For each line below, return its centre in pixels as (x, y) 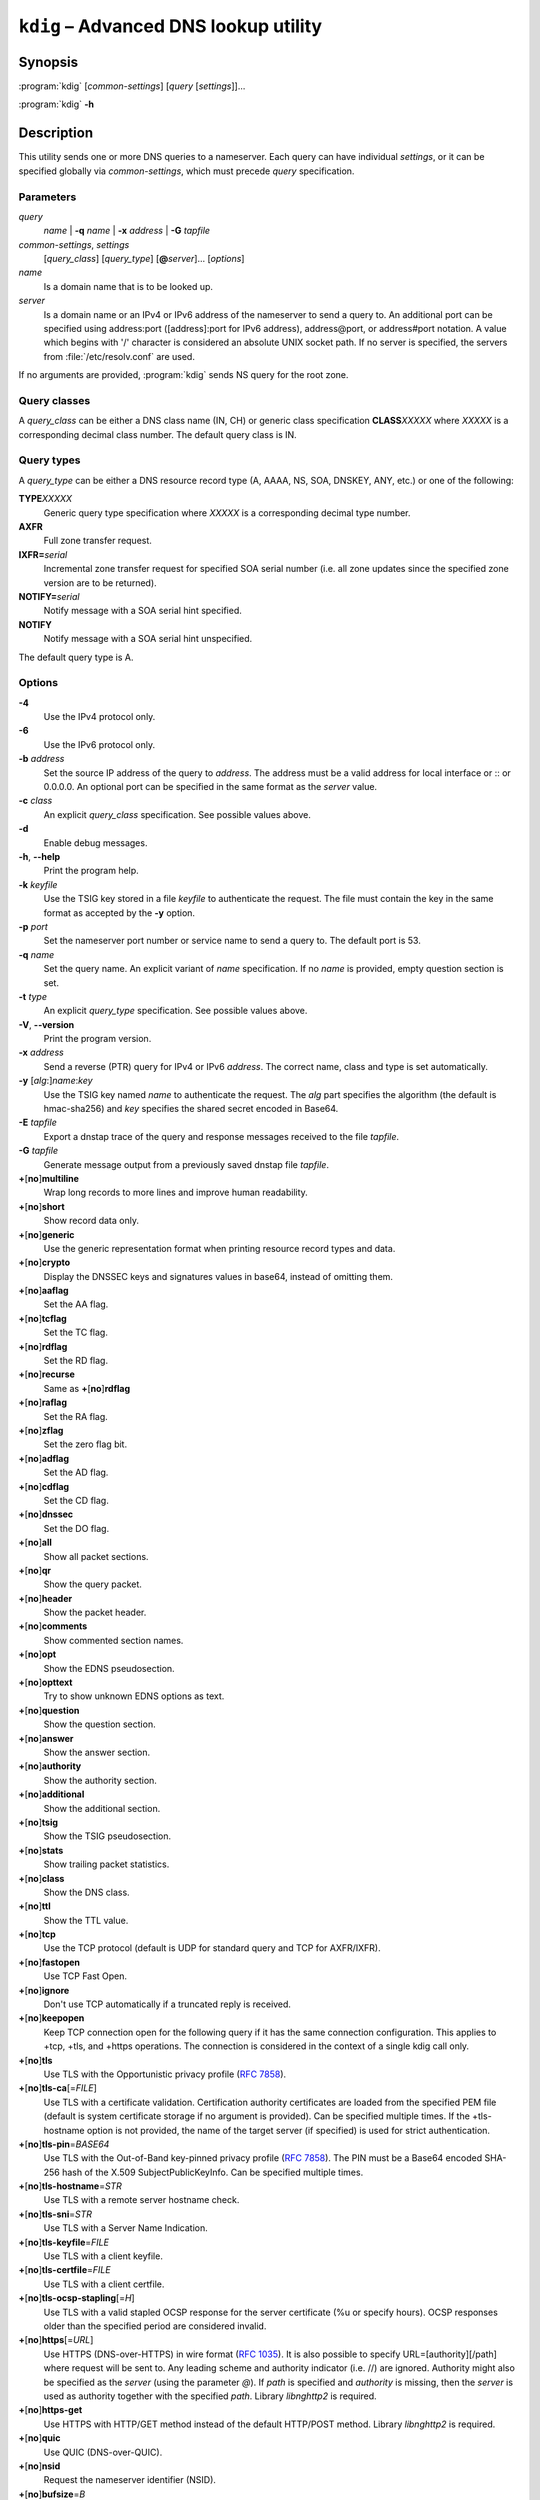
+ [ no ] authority (50, 1766)
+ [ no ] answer (46, 1738)
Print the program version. (97, 1039)
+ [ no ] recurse (46, 1374)
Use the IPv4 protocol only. (99, 717)
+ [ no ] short (41, 1206)
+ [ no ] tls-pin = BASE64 (64, 2144)
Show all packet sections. (96, 1556)
